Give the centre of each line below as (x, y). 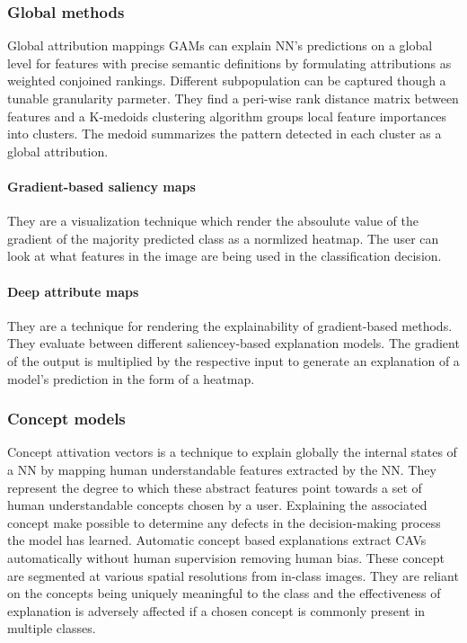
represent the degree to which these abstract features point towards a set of (215, 487)
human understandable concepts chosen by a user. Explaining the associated (217, 505)
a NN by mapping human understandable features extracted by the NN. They (222, 469)
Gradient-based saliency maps (101, 186)
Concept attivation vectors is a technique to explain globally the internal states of (232, 452)
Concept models (66, 419)
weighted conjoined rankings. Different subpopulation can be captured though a (227, 80)
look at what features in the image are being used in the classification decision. (225, 256)
